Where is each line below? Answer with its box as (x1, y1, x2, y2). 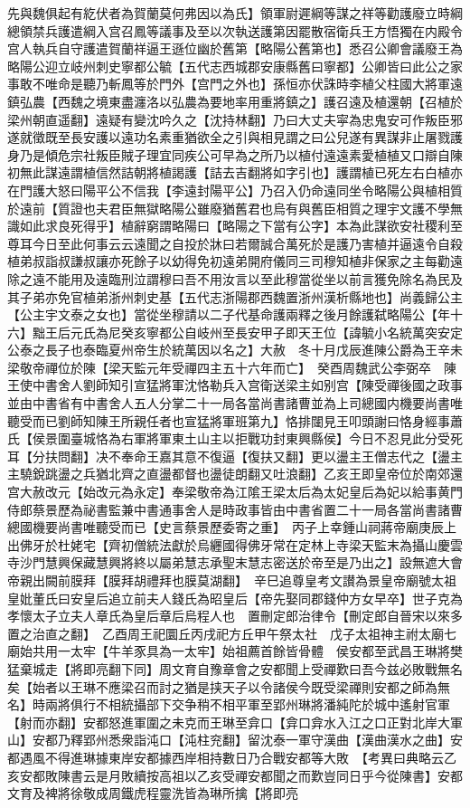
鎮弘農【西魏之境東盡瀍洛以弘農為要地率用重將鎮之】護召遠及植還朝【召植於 (7, 91, 463, 110)
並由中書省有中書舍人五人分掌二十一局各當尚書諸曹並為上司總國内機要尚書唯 (7, 394, 463, 413)
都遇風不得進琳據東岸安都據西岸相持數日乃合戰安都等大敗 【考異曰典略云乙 (7, 747, 456, 766)
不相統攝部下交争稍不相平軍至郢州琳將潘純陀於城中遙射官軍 (95, 695, 450, 714)
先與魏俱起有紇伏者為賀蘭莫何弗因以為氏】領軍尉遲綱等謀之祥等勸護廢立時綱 (7, 4, 463, 22)
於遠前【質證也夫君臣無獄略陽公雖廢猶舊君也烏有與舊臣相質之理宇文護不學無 (7, 198, 463, 217)
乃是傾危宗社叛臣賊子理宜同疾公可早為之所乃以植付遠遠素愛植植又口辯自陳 (19, 145, 463, 164)
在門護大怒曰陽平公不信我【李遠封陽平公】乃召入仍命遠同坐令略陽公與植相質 (7, 180, 463, 199)
